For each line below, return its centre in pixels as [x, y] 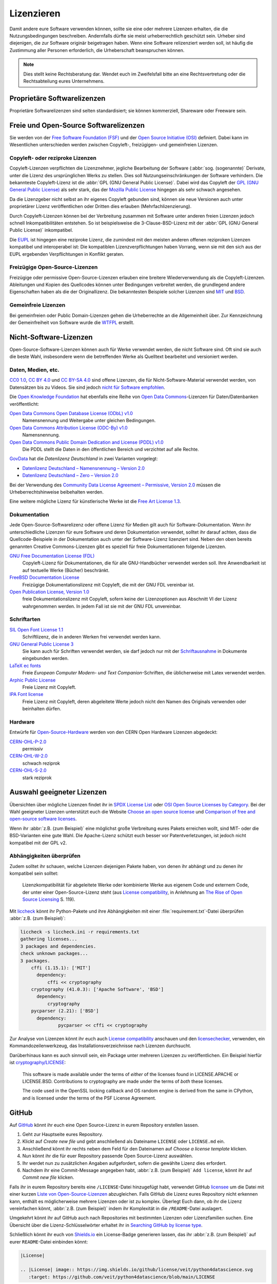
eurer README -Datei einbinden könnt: [49, 1242]
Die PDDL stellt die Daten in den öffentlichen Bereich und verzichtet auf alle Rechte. [111, 449]
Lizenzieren [35, 13]
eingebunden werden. [46, 658]
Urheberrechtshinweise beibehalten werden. [56, 492]
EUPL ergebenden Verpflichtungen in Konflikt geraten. [67, 254]
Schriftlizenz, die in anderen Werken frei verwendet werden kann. [92, 637]
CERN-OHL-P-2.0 [28, 742]
